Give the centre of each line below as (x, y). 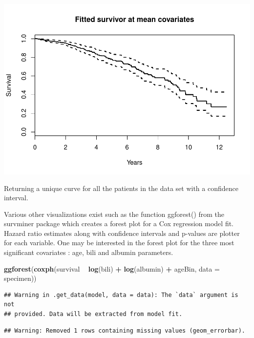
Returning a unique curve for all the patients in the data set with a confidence (121, 188)
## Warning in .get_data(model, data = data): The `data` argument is (121, 295)
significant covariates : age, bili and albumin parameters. (89, 252)
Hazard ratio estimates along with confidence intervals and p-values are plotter (122, 233)
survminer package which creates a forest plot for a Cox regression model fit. (119, 223)
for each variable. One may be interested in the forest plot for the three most (119, 243)
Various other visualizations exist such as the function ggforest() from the (114, 214)
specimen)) (20, 278)
